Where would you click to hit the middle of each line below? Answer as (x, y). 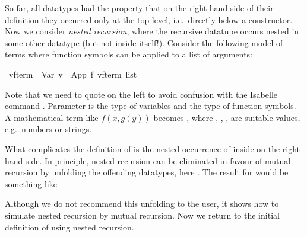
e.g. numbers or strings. (48, 129)
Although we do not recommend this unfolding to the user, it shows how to (142, 204)
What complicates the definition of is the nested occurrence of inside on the (143, 148)
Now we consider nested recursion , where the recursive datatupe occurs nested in (152, 31)
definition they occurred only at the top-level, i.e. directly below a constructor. (149, 19)
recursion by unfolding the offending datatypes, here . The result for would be (147, 172)
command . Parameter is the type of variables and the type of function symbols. (151, 106)
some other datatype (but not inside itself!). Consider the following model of (144, 42)
